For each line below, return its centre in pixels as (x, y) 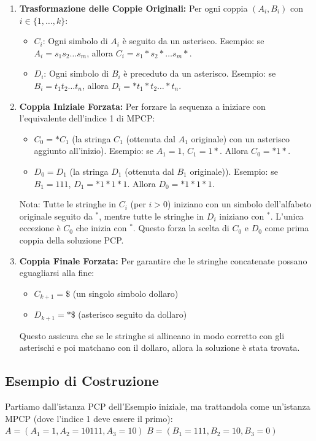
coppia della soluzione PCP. (71, 240)
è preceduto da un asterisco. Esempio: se (200, 73)
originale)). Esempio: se (234, 171)
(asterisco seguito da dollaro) (133, 314)
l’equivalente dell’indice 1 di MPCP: (87, 118)
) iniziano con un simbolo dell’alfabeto (240, 204)
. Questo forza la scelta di (181, 228)
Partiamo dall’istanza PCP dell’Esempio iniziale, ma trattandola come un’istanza (158, 406)
